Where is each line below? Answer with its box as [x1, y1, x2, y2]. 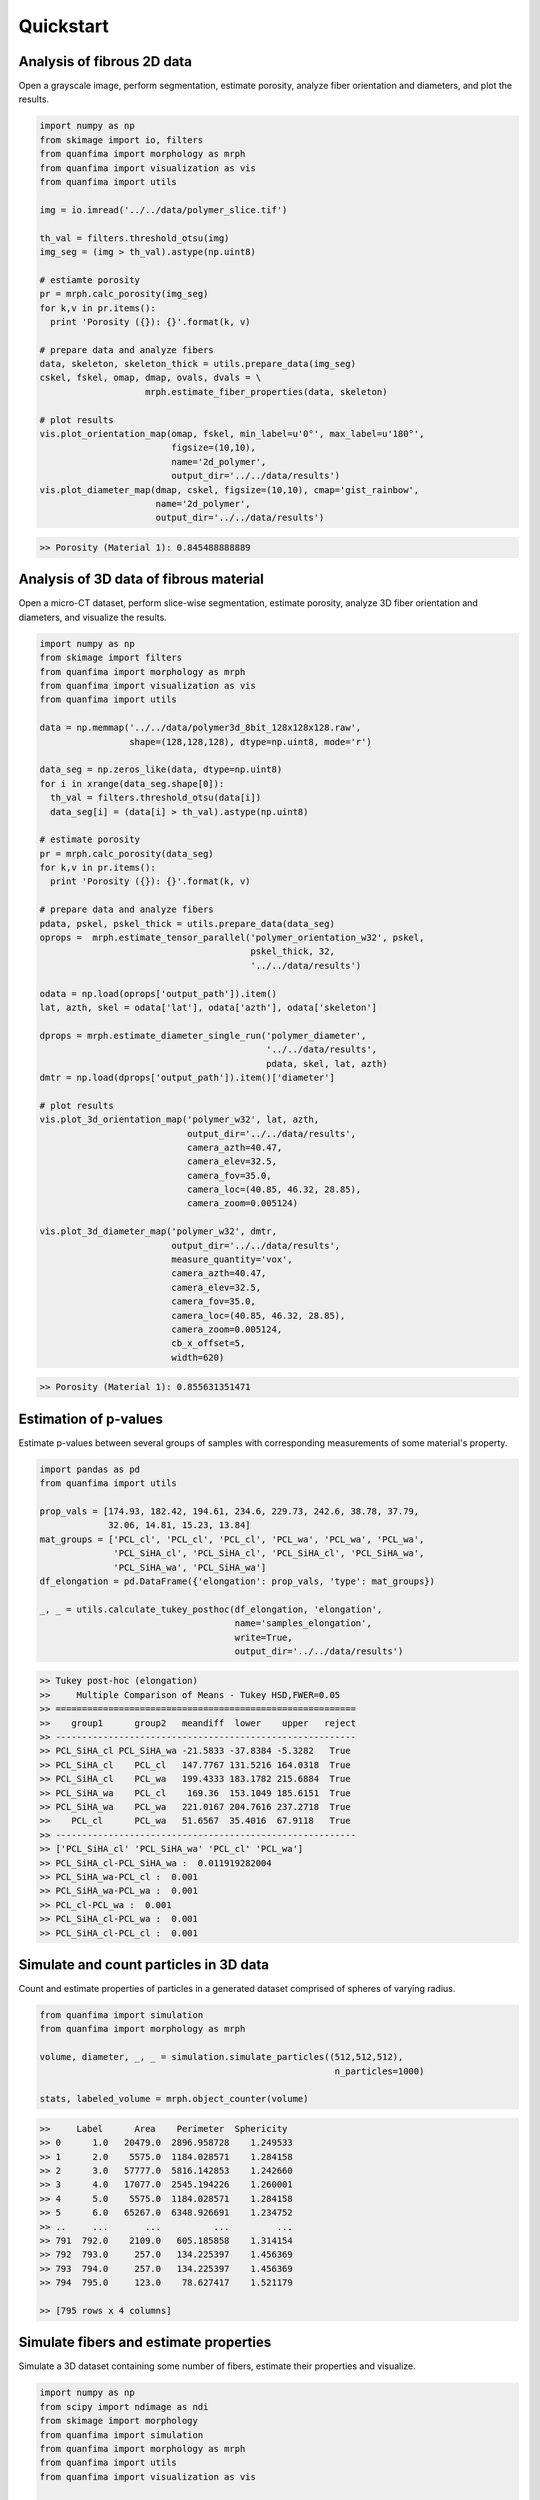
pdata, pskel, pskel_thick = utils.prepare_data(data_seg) [39, 918, 335, 929]
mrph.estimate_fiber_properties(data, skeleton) [145, 386, 388, 397]
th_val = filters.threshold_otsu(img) [39, 232, 230, 244]
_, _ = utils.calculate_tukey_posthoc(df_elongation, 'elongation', [39, 1603, 383, 1615]
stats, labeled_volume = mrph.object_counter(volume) [39, 2093, 309, 2105]
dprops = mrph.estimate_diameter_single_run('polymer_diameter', [39, 1030, 367, 1041]
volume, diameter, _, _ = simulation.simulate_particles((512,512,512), [39, 2051, 404, 2063]
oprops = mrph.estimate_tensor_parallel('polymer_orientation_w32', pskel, [39, 932, 425, 944]
